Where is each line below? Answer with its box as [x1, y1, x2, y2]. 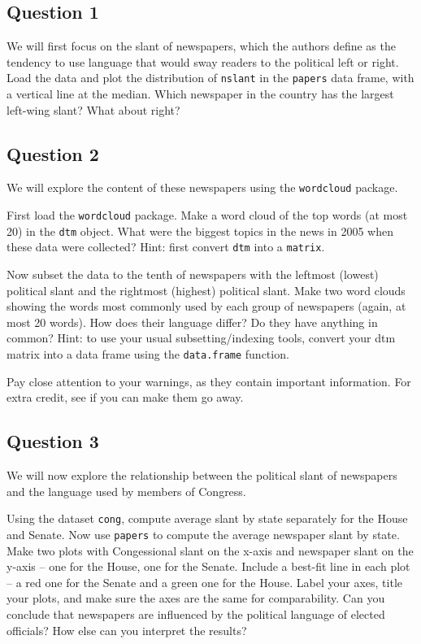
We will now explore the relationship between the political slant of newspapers [7, 467, 397, 484]
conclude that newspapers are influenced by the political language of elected [7, 605, 385, 622]
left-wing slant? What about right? [7, 101, 180, 118]
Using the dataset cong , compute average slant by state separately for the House [7, 510, 408, 527]
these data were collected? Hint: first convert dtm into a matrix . [7, 238, 325, 255]
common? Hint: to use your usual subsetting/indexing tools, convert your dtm [7, 329, 396, 346]
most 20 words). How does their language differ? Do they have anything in [7, 313, 378, 330]
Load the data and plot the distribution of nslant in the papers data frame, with [7, 69, 414, 86]
